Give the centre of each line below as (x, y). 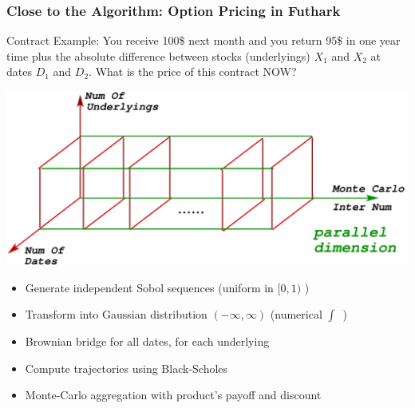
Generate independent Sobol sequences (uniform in (149, 287)
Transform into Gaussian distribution (116, 314)
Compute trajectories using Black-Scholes (126, 368)
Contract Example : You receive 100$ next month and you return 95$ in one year (204, 40)
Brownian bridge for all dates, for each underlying (147, 341)
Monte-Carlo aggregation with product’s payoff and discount (173, 395)
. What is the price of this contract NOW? (193, 71)
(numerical (296, 314)
